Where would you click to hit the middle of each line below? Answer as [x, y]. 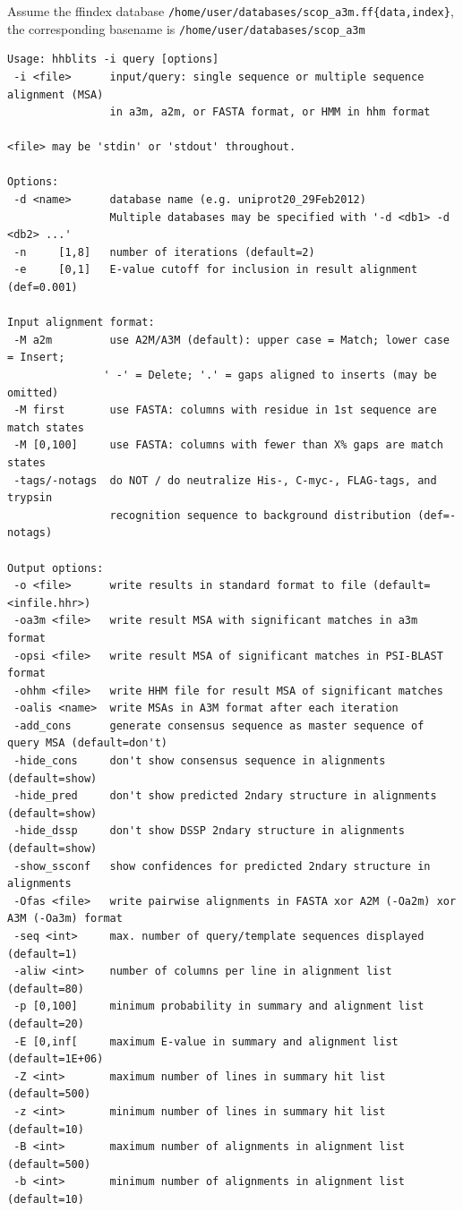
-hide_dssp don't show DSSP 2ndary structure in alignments [209, 831]
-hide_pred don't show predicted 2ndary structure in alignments [225, 796]
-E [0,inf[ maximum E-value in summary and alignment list [206, 1041]
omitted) [33, 392]
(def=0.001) [43, 288]
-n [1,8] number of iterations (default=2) [164, 252]
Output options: [56, 568]
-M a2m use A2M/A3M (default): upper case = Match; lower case [231, 340]
